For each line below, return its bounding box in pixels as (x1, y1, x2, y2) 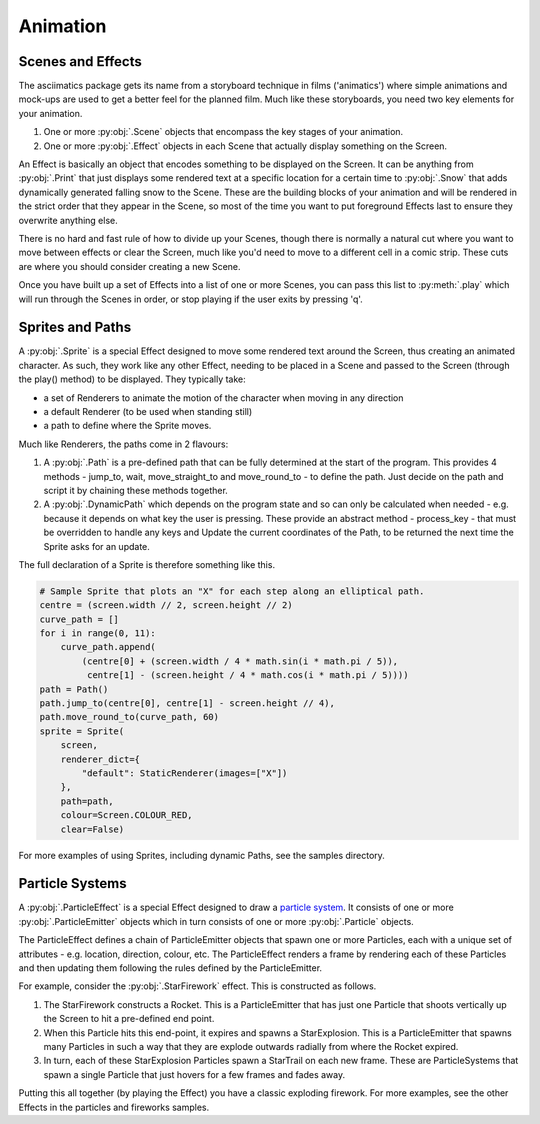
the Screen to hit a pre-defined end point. (43, 1013, 215, 1025)
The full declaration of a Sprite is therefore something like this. (18, 558, 275, 570)
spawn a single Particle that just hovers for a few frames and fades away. (43, 1068, 345, 1080)
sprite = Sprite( (39, 725, 125, 737)
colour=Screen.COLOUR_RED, (60, 810, 194, 821)
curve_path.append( (60, 641, 157, 653)
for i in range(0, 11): (39, 628, 157, 639)
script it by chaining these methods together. (43, 484, 229, 496)
